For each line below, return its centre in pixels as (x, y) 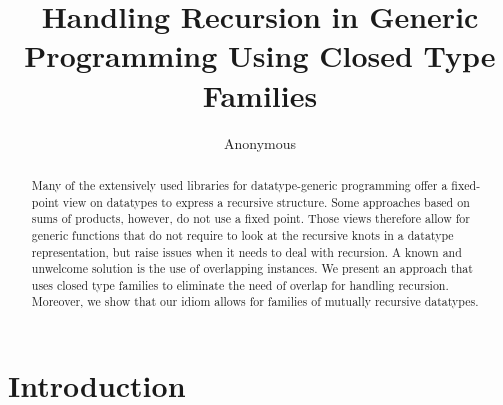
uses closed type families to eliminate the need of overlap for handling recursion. (240, 284)
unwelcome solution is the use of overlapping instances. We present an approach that (252, 268)
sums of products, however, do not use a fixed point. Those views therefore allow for (250, 218)
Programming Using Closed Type (260, 55)
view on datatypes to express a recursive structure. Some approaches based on (266, 201)
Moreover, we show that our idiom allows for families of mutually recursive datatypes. (255, 301)
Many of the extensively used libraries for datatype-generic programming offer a (239, 184)
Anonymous (260, 142)
